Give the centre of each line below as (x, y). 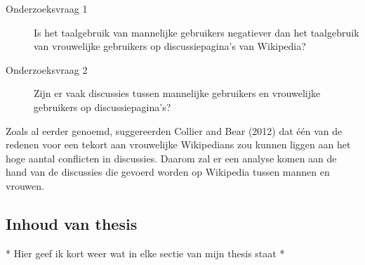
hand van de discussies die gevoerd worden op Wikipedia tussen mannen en (168, 172)
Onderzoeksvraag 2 (47, 69)
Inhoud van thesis (72, 223)
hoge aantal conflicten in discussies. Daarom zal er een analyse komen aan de (171, 158)
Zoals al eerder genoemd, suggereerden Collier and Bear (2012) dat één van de (174, 130)
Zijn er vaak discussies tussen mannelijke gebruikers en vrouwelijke (177, 93)
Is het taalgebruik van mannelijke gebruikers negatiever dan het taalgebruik (197, 32)
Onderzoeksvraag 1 (47, 8)
